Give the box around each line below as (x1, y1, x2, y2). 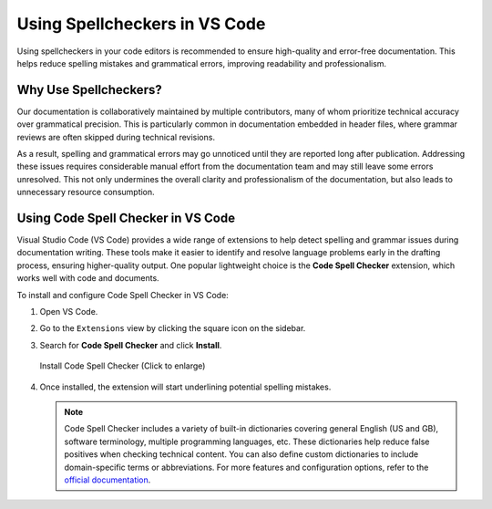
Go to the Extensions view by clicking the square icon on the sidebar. (39, 323, 306, 334)
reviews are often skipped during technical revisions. (16, 131, 216, 142)
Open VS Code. (39, 306, 98, 317)
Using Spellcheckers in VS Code (16, 14, 266, 34)
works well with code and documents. (16, 273, 159, 284)
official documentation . (64, 474, 151, 485)
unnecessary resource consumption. (16, 187, 155, 198)
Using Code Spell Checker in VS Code (16, 211, 236, 225)
